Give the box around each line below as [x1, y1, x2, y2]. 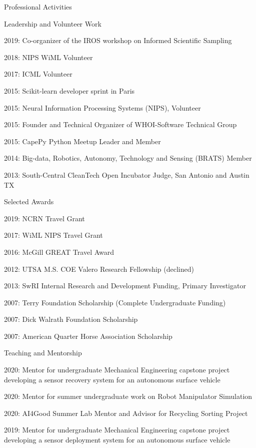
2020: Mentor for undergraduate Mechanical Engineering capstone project [4, 364, 230, 375]
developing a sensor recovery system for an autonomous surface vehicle [4, 374, 220, 384]
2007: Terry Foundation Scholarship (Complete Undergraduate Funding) [4, 297, 226, 307]
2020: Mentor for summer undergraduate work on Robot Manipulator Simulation [4, 391, 252, 401]
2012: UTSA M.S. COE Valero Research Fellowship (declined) [4, 263, 194, 274]
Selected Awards [4, 196, 54, 207]
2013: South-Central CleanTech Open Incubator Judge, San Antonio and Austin [4, 169, 249, 180]
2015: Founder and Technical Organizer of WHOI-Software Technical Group [4, 119, 237, 130]
